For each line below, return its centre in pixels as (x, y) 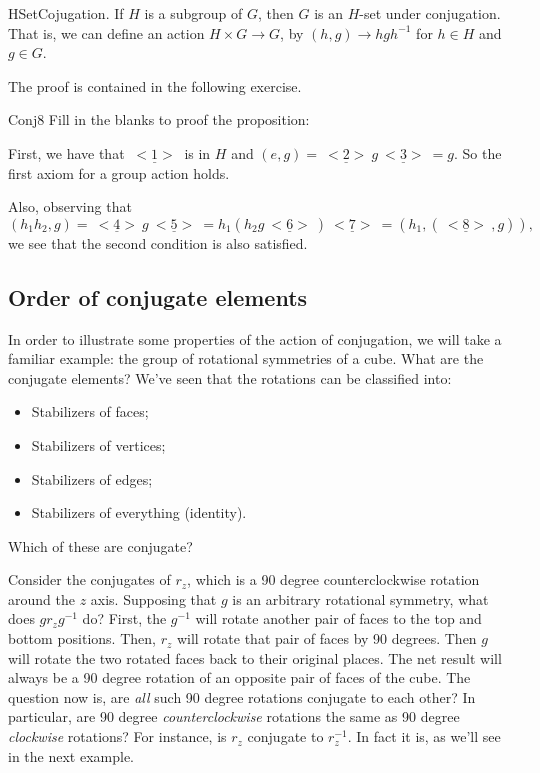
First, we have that (66, 152)
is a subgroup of (193, 13)
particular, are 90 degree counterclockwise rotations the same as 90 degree (234, 716)
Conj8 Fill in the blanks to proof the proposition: (159, 119)
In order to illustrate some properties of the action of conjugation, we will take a (255, 338)
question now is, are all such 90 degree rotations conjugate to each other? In (242, 696)
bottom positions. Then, (82, 638)
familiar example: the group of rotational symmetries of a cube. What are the (246, 358)
